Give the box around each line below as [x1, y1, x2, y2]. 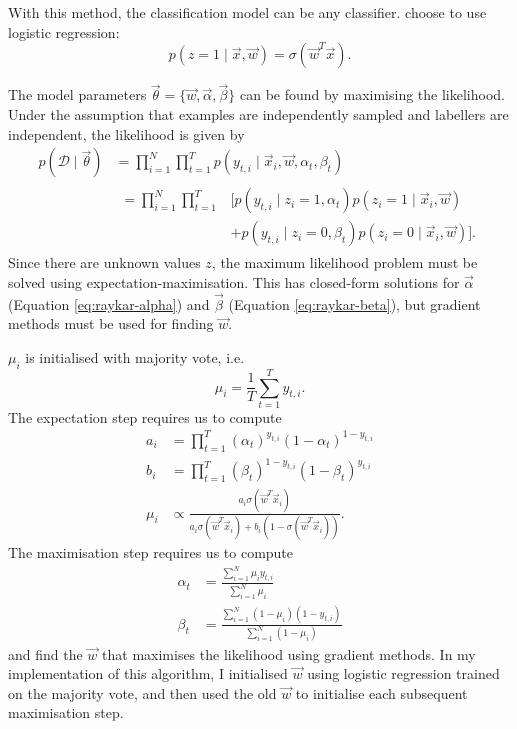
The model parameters [8, 84, 147, 105]
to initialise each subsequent [295, 682, 468, 703]
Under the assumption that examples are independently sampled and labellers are [8, 104, 509, 124]
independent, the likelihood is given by [8, 123, 245, 144]
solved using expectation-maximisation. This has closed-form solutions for [8, 271, 460, 292]
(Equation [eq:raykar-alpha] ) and [8, 293, 210, 314]
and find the [8, 643, 83, 664]
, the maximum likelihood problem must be [211, 252, 478, 273]
